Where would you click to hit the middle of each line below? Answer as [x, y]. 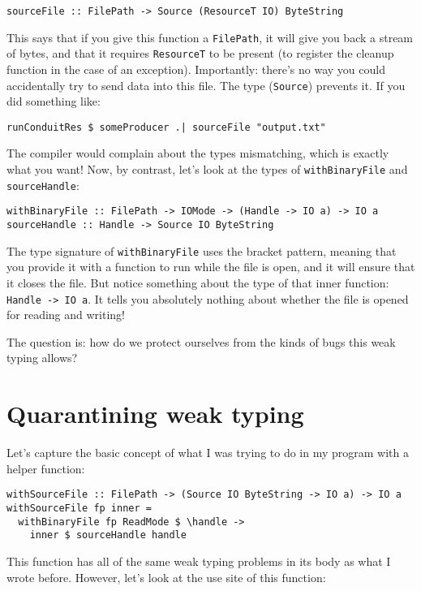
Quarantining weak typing [155, 414]
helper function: [46, 468]
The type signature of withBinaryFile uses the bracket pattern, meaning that [202, 250]
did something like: [54, 101]
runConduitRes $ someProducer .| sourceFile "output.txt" [166, 127]
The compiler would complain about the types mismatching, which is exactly [198, 153]
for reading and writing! [66, 315]
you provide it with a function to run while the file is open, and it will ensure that [211, 267]
